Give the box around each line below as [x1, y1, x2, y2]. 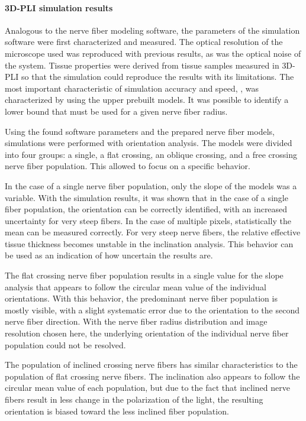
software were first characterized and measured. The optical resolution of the [5, 35, 283, 48]
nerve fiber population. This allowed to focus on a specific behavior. [5, 160, 250, 172]
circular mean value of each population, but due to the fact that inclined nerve [5, 381, 290, 394]
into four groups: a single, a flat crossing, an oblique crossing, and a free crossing [5, 148, 297, 160]
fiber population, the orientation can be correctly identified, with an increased [5, 203, 288, 215]
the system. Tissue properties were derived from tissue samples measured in [5, 59, 279, 71]
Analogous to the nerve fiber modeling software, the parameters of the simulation [5, 24, 300, 36]
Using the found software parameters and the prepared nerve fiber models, [5, 125, 275, 137]
